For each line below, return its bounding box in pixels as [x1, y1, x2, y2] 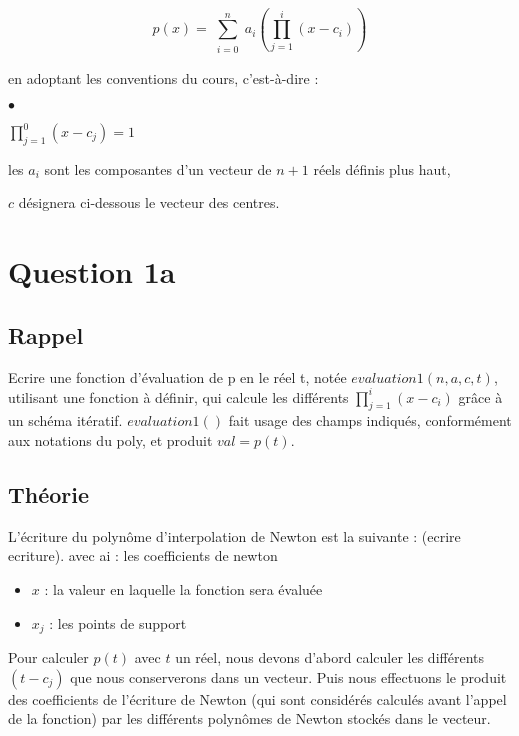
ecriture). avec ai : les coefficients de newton [8, 545, 278, 566]
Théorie [8, 479, 90, 510]
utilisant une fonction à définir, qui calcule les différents [8, 386, 349, 407]
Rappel [8, 319, 84, 350]
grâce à [458, 386, 503, 407]
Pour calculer [8, 647, 89, 668]
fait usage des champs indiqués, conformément [228, 410, 512, 431]
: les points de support [49, 612, 187, 633]
